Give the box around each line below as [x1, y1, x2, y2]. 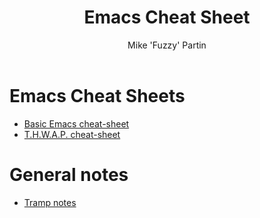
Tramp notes [23, 196, 77, 208]
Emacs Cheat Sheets [9, 84, 186, 107]
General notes [9, 163, 129, 186]
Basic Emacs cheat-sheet [23, 117, 130, 130]
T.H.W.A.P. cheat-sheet [23, 128, 121, 140]
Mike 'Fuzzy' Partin [127, 39, 207, 51]
